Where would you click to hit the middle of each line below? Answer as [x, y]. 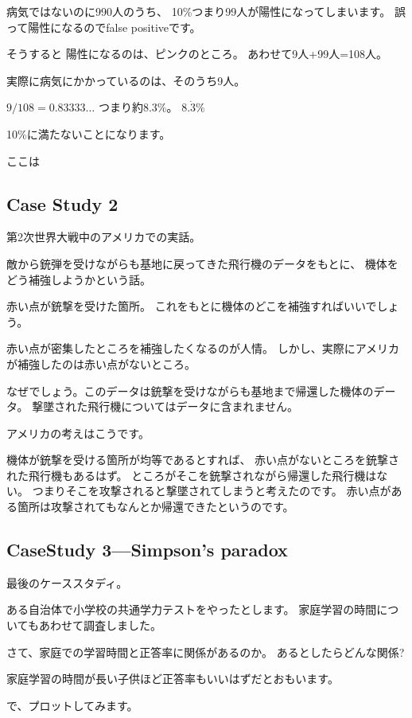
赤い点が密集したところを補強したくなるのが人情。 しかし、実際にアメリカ [203, 348]
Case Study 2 [62, 203]
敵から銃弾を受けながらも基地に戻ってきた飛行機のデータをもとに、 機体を [202, 263]
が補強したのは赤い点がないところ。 [101, 363]
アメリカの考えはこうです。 [78, 433]
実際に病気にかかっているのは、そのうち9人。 [126, 80]
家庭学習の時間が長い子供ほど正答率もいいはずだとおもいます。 [173, 679]
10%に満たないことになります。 [89, 133]
